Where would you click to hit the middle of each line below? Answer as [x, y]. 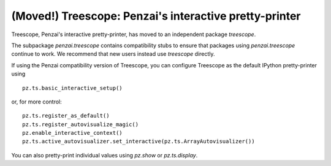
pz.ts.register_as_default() [66, 116]
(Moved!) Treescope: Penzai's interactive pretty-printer [156, 16]
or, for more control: [37, 102]
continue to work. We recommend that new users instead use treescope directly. [113, 54]
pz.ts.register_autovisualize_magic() [81, 124]
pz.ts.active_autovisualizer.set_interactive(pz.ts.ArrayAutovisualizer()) [139, 141]
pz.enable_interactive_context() [72, 133]
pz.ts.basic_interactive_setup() [72, 88]
